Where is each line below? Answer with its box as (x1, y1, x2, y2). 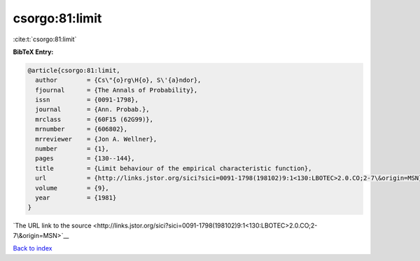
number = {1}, (35, 145, 110, 153)
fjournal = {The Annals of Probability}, (35, 86, 198, 94)
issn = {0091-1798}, (35, 96, 139, 104)
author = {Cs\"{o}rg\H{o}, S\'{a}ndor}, (35, 76, 202, 84)
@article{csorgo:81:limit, (27, 66, 120, 74)
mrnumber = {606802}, (35, 125, 128, 133)
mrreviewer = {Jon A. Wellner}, (35, 135, 157, 143)
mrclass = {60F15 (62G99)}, (35, 115, 154, 123)
